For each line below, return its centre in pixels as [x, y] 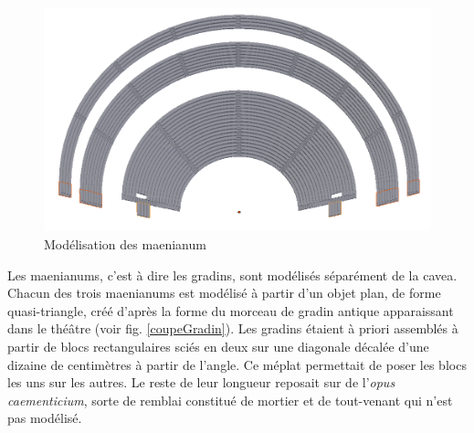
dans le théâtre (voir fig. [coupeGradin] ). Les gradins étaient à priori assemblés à [233, 328]
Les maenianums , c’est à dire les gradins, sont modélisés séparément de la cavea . [232, 275]
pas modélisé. [45, 418]
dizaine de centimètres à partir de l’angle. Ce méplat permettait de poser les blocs [237, 364]
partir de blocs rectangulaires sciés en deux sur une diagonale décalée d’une [218, 346]
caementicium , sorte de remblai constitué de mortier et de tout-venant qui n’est [230, 400]
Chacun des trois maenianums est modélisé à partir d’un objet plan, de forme [224, 293]
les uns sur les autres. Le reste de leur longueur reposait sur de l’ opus [201, 382]
